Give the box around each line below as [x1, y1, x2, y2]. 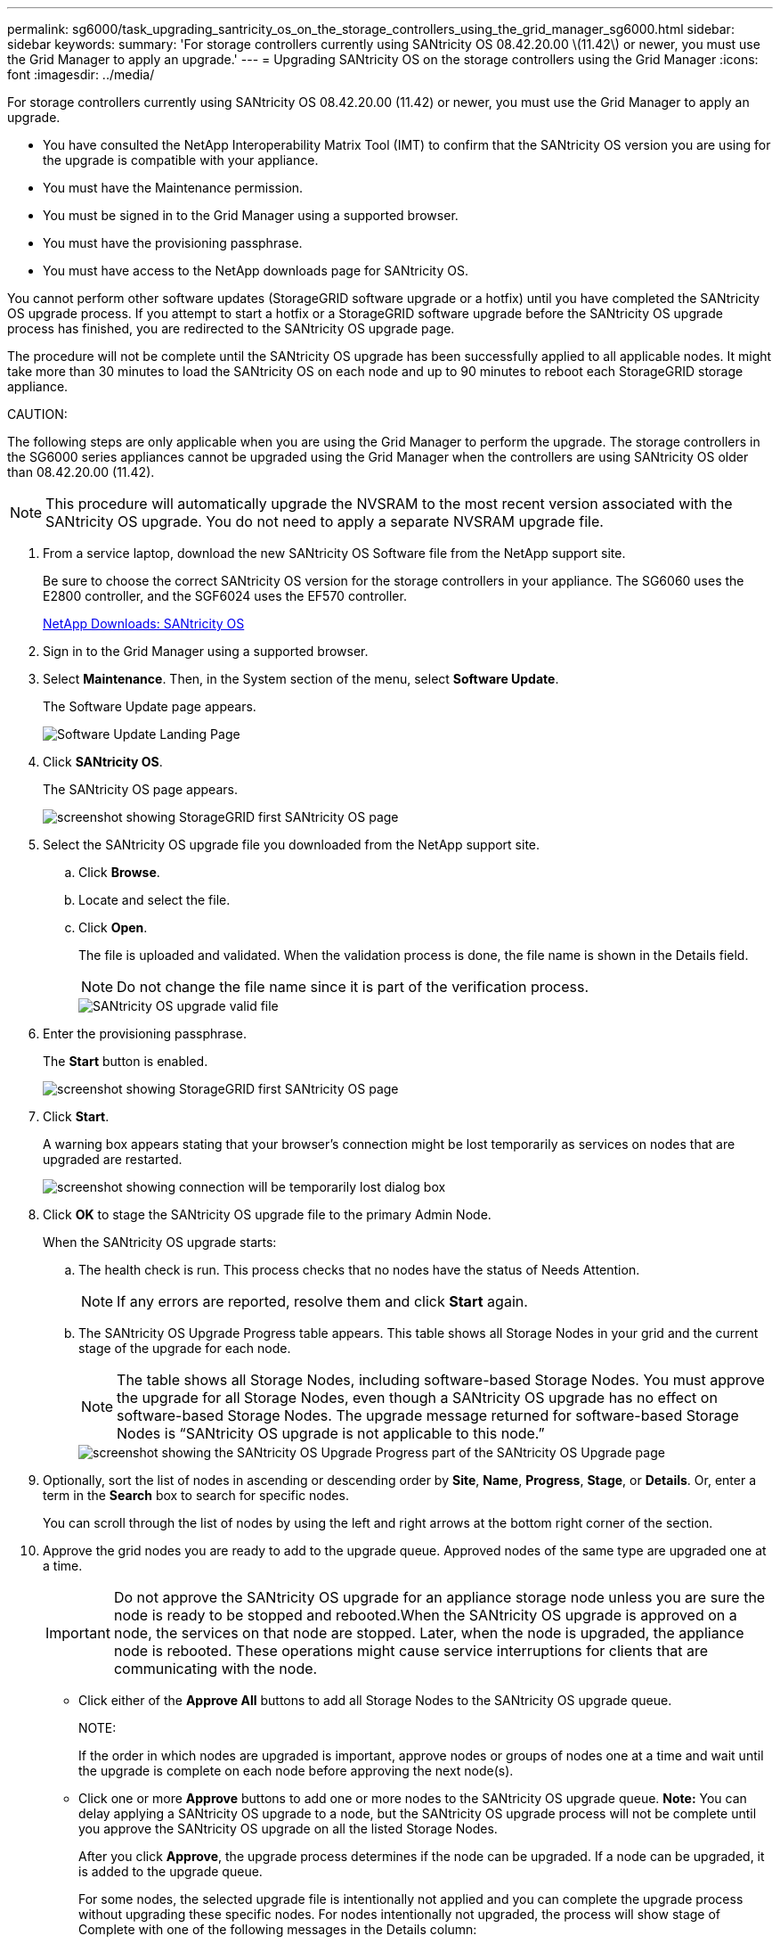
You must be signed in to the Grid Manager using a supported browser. [43, 208, 459, 223]
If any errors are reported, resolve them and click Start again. [117, 1292, 528, 1310]
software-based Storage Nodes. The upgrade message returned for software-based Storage [117, 1407, 739, 1424]
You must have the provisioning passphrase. [43, 235, 303, 250]
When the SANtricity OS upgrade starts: [43, 1234, 277, 1250]
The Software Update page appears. [43, 699, 256, 714]
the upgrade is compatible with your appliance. [43, 152, 319, 168]
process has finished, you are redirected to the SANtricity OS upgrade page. [7, 321, 455, 336]
